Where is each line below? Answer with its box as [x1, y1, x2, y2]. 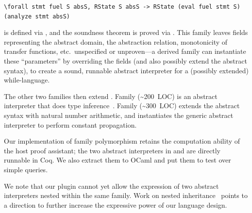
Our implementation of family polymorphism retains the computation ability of [4, 136, 240, 146]
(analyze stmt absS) [4, 13, 70, 20]
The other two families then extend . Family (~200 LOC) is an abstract [4, 91, 218, 101]
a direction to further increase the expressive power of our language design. [4, 199, 227, 210]
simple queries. [4, 164, 48, 174]
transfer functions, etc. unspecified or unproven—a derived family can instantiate [4, 46, 246, 56]
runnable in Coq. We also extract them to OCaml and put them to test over [4, 155, 231, 165]
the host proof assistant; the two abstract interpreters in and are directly [4, 145, 221, 155]
